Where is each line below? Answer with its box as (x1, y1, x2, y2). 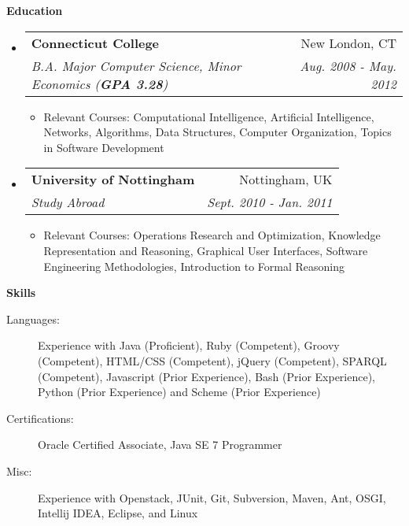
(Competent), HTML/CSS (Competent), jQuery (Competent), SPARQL (38, 352, 387, 369)
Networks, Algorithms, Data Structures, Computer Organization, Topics (43, 124, 392, 140)
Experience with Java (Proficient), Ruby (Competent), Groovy (38, 337, 340, 354)
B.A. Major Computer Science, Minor (31, 56, 241, 75)
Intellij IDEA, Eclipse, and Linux (38, 505, 198, 521)
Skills (6, 284, 36, 301)
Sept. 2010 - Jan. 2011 (207, 193, 333, 212)
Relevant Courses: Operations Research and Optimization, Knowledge (43, 227, 381, 243)
